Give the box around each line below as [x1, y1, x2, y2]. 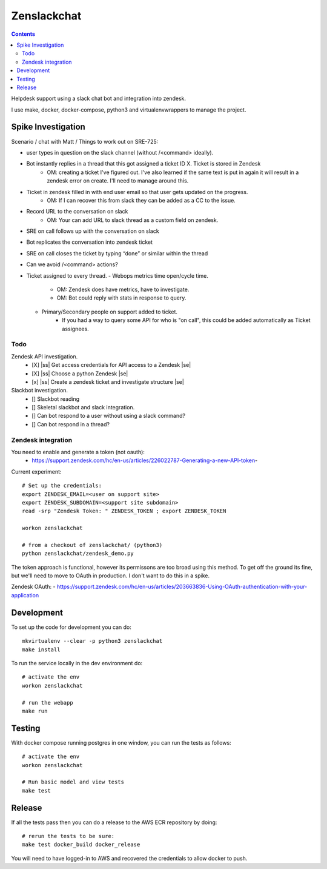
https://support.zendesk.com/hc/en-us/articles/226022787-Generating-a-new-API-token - [31, 457, 258, 464]
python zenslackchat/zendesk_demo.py [22, 550, 134, 557]
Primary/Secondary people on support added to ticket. [41, 308, 178, 315]
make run [22, 707, 48, 714]
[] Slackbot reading [31, 395, 80, 403]
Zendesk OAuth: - [11, 583, 56, 591]
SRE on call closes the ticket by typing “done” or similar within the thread [26, 249, 208, 257]
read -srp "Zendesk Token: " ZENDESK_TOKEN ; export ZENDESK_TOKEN [22, 508, 226, 515]
